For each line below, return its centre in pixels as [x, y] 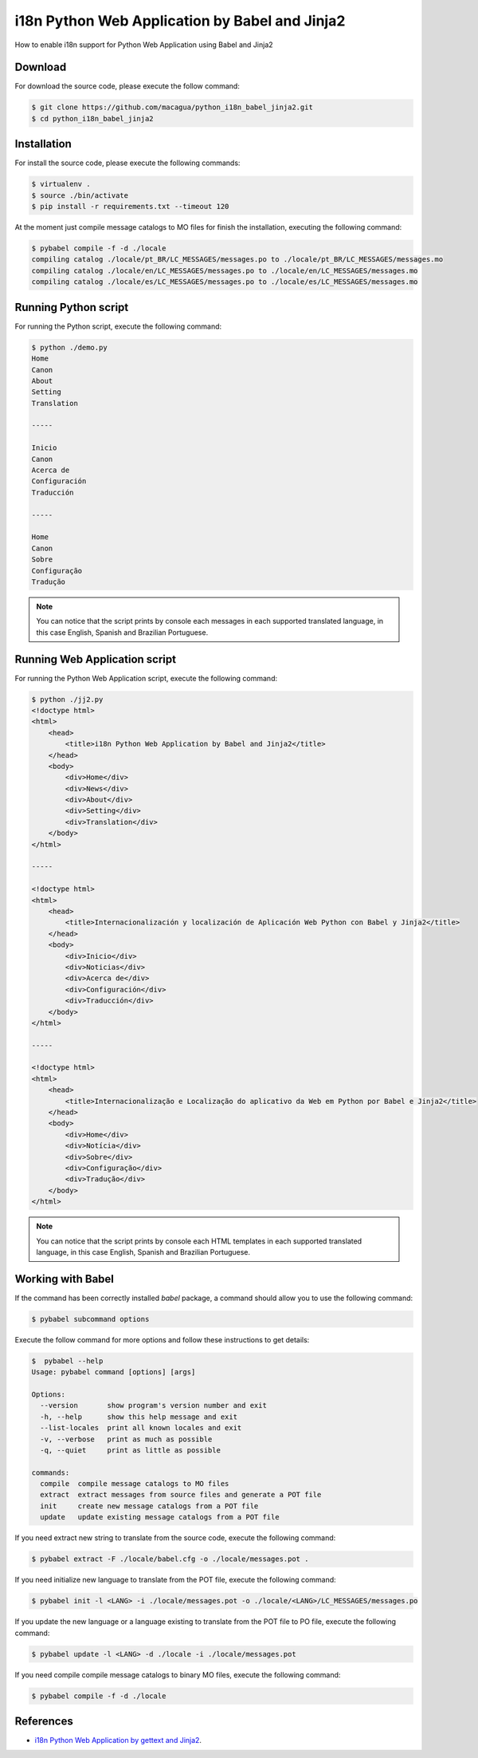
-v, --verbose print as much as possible [126, 1439]
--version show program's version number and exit [153, 1405]
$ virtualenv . [61, 184]
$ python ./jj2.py [67, 699]
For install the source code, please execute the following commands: [127, 163]
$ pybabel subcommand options [90, 1319]
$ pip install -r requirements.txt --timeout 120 [130, 207]
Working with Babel [65, 1279]
